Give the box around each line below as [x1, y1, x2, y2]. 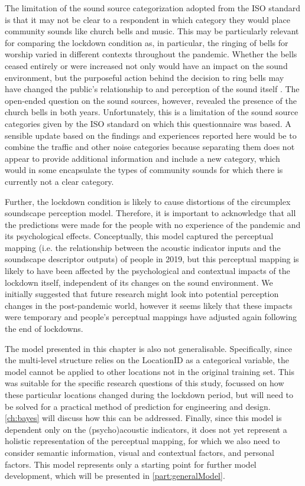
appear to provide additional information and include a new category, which [5, 152, 280, 164]
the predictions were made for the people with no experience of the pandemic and [5, 218, 301, 230]
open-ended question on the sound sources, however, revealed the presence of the [5, 94, 297, 106]
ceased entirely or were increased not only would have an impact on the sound [5, 59, 288, 71]
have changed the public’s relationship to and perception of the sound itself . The [5, 83, 300, 95]
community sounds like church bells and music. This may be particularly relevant [5, 25, 299, 37]
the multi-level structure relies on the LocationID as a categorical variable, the [5, 354, 290, 366]
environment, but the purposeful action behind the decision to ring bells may [5, 71, 284, 83]
